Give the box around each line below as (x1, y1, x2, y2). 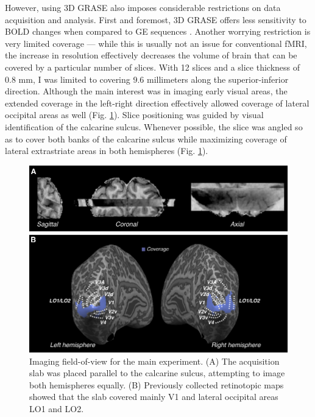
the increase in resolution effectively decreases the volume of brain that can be (5, 49, 297, 61)
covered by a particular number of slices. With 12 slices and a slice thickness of (5, 60, 300, 73)
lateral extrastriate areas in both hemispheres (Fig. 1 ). (5, 144, 208, 157)
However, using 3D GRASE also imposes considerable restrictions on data (5, 1, 281, 13)
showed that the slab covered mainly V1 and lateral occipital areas (29, 390, 278, 403)
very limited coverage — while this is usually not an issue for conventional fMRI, (5, 37, 307, 49)
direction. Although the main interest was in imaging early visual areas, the (5, 85, 288, 97)
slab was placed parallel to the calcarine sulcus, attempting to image (29, 366, 285, 379)
